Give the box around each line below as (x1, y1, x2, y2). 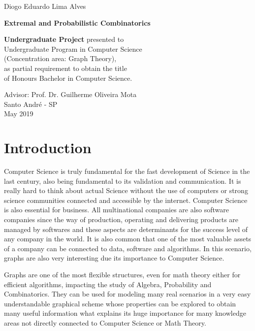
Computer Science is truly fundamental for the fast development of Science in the (4, 166, 250, 176)
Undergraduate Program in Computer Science (4, 43, 142, 54)
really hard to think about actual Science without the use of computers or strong (4, 185, 248, 196)
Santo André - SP (4, 99, 58, 109)
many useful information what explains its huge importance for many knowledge (4, 308, 246, 318)
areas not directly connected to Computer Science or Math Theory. (4, 317, 206, 328)
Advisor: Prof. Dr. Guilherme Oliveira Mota (4, 89, 137, 99)
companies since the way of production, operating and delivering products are (4, 214, 239, 225)
